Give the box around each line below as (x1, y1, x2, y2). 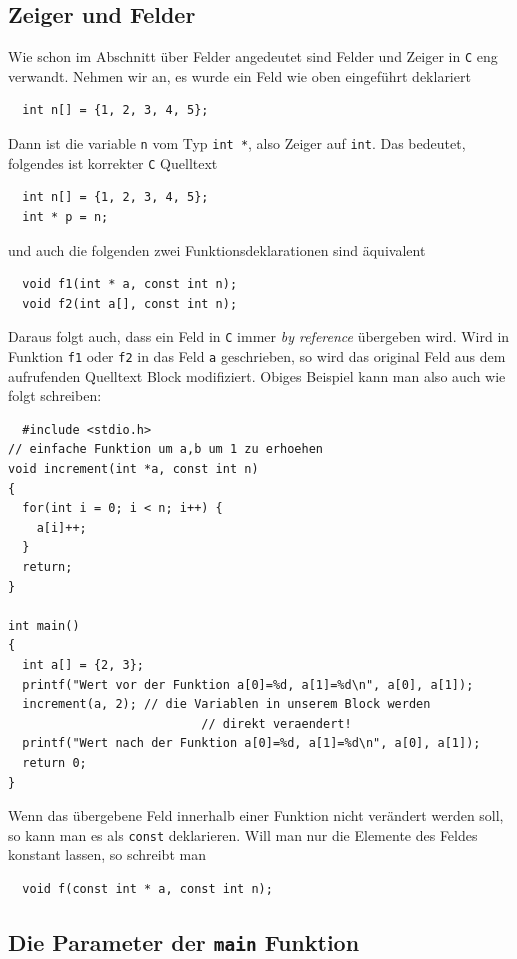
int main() (8, 618, 80, 633)
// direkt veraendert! (201, 716, 352, 731)
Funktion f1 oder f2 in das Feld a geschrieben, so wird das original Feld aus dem (8, 345, 506, 366)
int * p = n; (22, 209, 109, 224)
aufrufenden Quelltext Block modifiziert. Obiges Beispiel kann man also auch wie (8, 365, 506, 386)
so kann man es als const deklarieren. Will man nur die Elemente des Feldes (8, 824, 478, 845)
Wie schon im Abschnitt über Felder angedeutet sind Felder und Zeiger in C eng (8, 46, 498, 67)
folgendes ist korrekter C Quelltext (8, 152, 218, 173)
